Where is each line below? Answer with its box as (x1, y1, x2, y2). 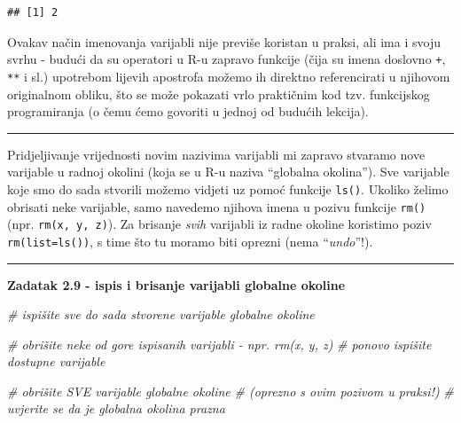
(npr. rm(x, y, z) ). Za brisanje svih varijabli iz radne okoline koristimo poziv (7, 215, 432, 233)
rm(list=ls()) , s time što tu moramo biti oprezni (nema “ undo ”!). (7, 231, 373, 250)
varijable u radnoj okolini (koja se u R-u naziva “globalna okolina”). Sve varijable (7, 162, 449, 181)
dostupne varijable (7, 352, 105, 371)
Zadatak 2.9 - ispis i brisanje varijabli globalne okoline (7, 275, 346, 294)
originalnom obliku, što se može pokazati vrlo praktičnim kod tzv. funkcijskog (7, 84, 430, 103)
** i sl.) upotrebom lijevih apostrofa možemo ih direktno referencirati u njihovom (7, 67, 450, 85)
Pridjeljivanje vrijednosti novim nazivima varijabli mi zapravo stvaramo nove (7, 145, 426, 163)
